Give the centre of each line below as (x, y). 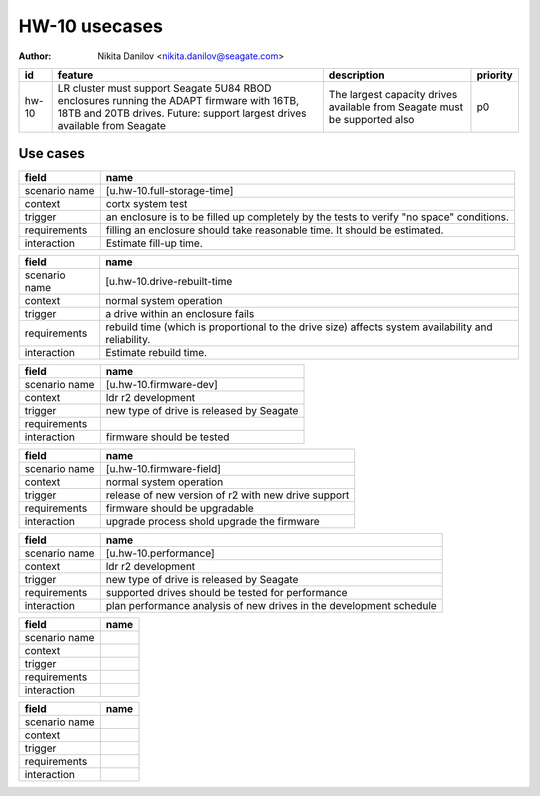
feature (75, 75)
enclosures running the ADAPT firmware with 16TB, (178, 100)
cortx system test (146, 204)
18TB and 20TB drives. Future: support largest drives (182, 113)
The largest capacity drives (393, 94)
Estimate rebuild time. (156, 353)
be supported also (371, 119)
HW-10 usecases (91, 26)
